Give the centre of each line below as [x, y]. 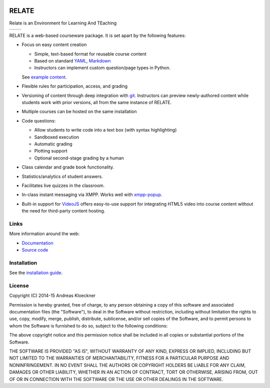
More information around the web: [44, 234]
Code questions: [39, 120]
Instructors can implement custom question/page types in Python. [102, 68]
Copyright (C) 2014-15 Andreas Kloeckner [52, 295]
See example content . [44, 77]
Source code [35, 250]
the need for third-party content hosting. [63, 211]
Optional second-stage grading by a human [79, 158]
